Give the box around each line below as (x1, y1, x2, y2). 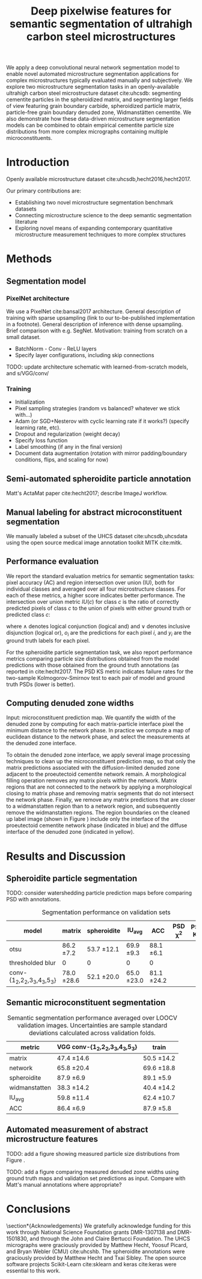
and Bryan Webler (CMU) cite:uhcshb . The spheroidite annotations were (6, 1248, 185, 1255)
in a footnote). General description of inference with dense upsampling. (6, 321, 183, 328)
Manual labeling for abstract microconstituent (6, 507, 182, 517)
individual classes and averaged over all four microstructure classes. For (6, 585, 186, 592)
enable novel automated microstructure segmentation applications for (6, 71, 179, 78)
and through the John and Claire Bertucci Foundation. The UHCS (29, 1235, 191, 1242)
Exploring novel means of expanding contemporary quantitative (14, 224, 173, 232)
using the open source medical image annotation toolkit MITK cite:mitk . (6, 539, 183, 546)
